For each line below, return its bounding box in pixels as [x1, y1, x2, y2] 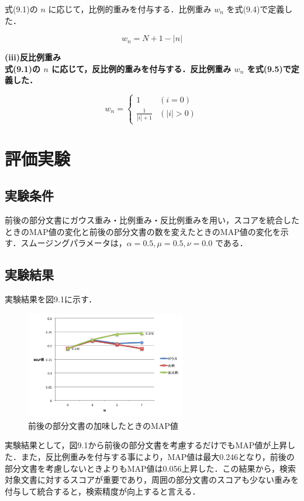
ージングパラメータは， [37, 237, 127, 249]
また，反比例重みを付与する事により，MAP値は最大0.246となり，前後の [20, 450, 295, 462]
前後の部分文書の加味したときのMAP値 [28, 419, 178, 431]
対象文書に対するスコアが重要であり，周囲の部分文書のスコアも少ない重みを [5, 473, 299, 486]
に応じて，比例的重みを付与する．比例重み [48, 3, 212, 15]
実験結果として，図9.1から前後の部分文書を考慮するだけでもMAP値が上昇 [5, 439, 288, 451]
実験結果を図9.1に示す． [5, 292, 97, 305]
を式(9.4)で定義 [226, 3, 285, 15]
